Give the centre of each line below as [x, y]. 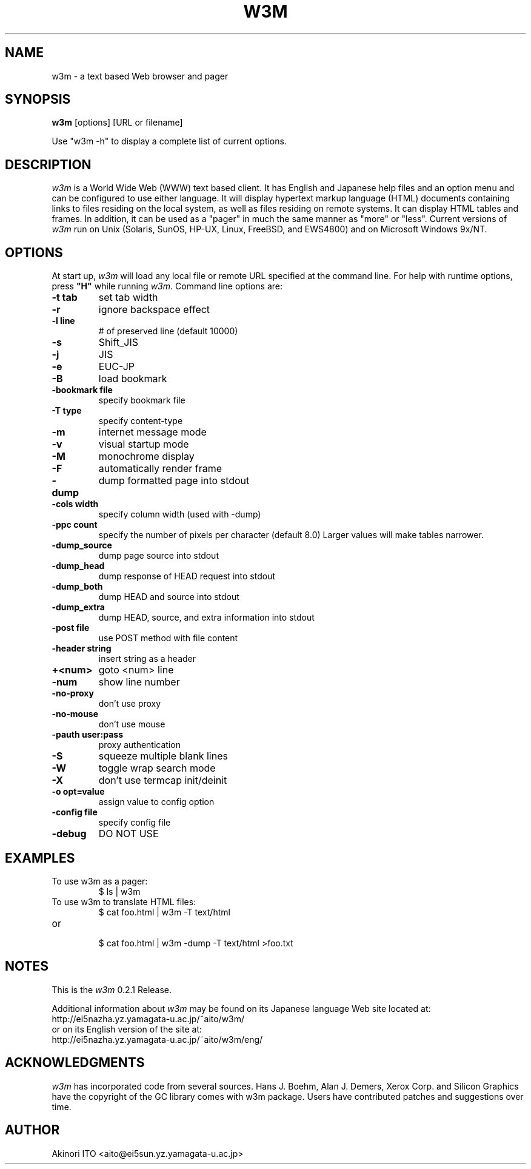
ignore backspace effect [154, 310]
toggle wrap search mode [157, 768]
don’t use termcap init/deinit [163, 780]
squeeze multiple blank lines [163, 756]
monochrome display [146, 456]
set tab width [128, 298]
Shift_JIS [118, 342]
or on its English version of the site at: [127, 1029]
